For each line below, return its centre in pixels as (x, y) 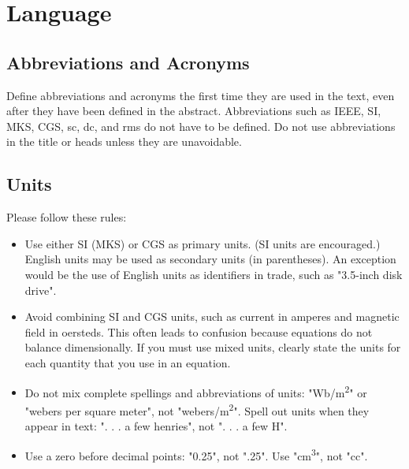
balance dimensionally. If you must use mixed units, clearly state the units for (213, 347)
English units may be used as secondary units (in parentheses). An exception (210, 259)
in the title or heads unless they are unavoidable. (124, 141)
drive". (41, 290)
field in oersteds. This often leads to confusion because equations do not (199, 331)
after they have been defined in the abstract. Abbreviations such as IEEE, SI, (194, 111)
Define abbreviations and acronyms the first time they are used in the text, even (201, 95)
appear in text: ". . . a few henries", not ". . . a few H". (156, 426)
